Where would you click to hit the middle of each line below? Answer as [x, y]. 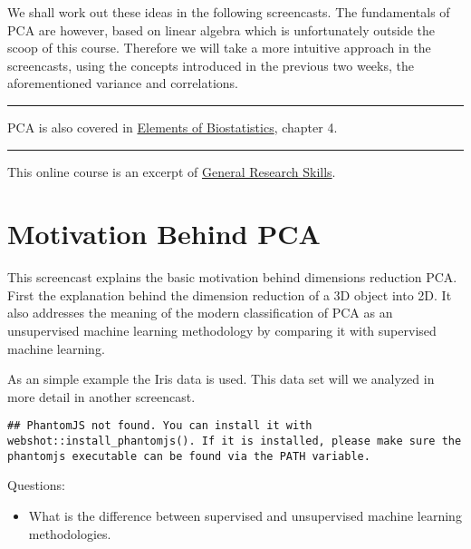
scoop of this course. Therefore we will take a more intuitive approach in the [219, 48]
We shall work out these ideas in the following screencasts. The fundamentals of [229, 12]
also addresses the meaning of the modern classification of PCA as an [200, 313]
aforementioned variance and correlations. [123, 83]
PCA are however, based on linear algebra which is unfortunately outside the [221, 29]
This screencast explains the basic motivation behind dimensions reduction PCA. [232, 277]
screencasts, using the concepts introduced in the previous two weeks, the [211, 65]
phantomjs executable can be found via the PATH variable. [189, 456]
